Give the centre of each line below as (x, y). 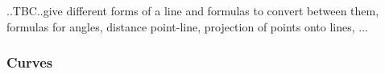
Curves (30, 62)
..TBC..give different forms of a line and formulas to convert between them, (193, 10)
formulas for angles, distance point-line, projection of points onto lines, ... (187, 26)
